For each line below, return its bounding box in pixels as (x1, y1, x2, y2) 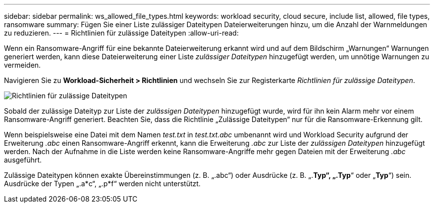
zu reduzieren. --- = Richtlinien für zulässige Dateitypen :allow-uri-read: (4, 29, 239, 37)
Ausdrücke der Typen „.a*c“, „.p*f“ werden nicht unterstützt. (4, 179, 201, 188)
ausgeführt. (4, 156, 42, 164)
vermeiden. (4, 61, 41, 69)
